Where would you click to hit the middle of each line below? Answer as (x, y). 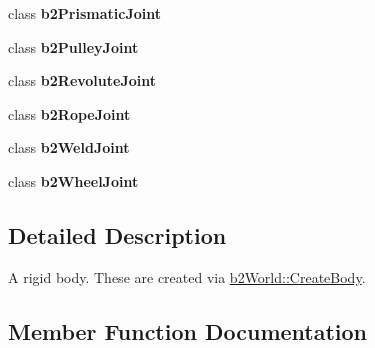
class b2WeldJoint (69, 147)
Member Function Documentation (188, 330)
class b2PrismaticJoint (84, 13)
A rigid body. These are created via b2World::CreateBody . (187, 276)
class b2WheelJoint (73, 180)
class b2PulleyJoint (73, 46)
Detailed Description (117, 234)
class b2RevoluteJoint (82, 80)
